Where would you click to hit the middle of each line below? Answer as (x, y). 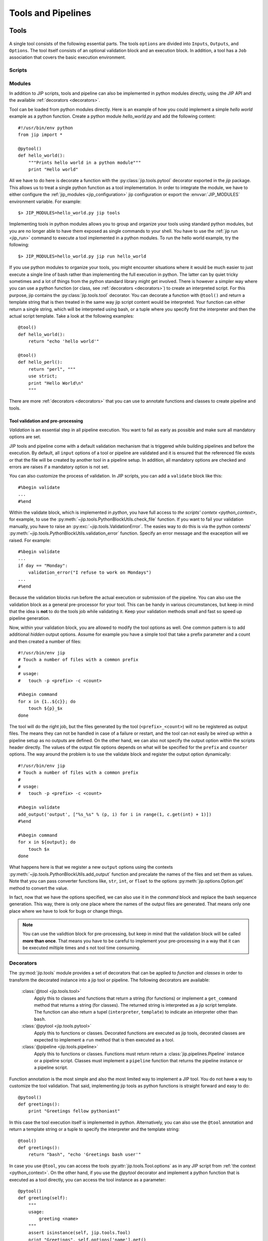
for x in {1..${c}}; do (47, 701)
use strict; (43, 376)
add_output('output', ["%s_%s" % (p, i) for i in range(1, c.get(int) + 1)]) (115, 814)
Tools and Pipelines (50, 13)
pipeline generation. (30, 619)
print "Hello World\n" (56, 383)
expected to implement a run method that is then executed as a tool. (104, 1039)
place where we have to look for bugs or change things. (66, 911)
